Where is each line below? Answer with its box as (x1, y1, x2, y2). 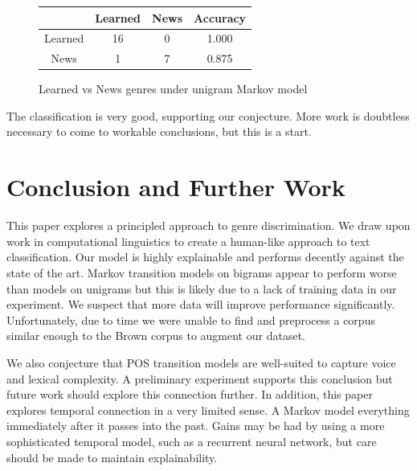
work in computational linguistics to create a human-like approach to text (6, 232, 370, 249)
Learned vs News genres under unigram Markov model (39, 80, 308, 97)
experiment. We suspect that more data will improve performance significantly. (6, 296, 395, 313)
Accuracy (194, 9, 247, 26)
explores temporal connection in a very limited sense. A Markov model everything (6, 401, 410, 418)
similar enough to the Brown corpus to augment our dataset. (6, 327, 305, 344)
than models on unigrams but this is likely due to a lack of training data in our (6, 280, 397, 297)
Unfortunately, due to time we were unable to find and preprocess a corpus (6, 311, 375, 328)
